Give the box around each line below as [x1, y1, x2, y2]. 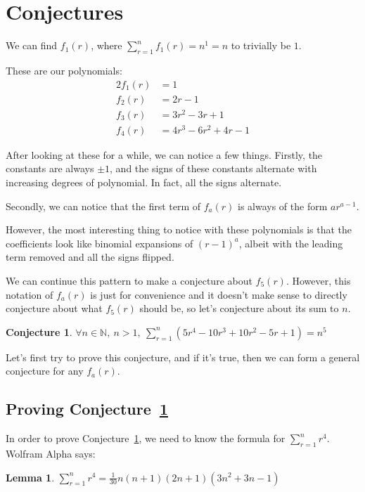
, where [91, 38, 122, 53]
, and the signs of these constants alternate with [110, 161, 317, 176]
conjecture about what [6, 301, 103, 316]
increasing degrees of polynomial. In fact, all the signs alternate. [6, 174, 282, 189]
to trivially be [231, 38, 291, 53]
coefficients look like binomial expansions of [6, 235, 193, 250]
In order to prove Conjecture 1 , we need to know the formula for [6, 431, 286, 446]
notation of [6, 287, 53, 302]
